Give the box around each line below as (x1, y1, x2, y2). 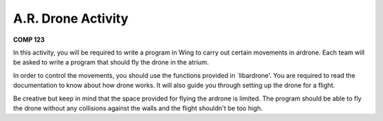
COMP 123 (13, 35, 45, 44)
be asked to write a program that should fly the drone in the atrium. (13, 58, 209, 67)
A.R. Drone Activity (13, 11, 129, 26)
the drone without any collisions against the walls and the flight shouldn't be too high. (13, 103, 263, 113)
